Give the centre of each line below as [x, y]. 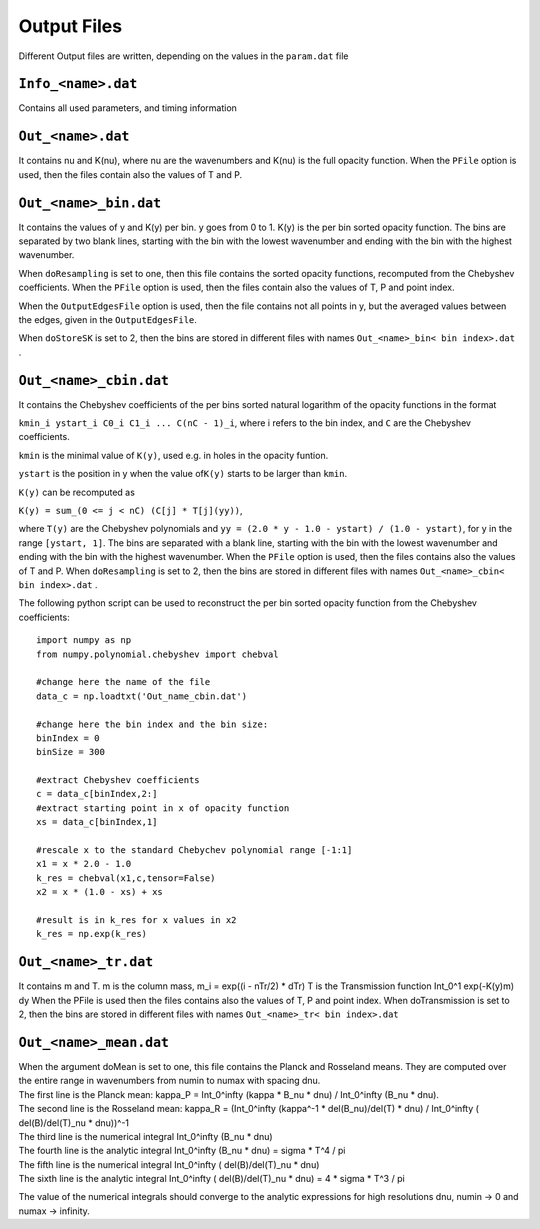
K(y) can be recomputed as [76, 492]
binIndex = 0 [68, 738]
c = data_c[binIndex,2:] [97, 794]
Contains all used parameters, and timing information [127, 108]
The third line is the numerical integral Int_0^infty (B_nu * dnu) [146, 1136]
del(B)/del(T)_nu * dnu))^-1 [74, 1122]
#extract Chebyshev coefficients [118, 780]
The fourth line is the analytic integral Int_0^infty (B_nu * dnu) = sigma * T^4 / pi [182, 1151]
